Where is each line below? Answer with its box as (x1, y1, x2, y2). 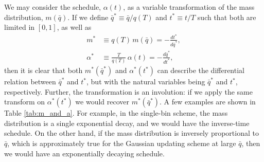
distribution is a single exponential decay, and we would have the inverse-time (4, 117, 250, 128)
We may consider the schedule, (4, 2, 101, 12)
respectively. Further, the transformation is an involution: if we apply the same (4, 86, 253, 97)
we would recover (75, 96, 129, 107)
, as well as (57, 22, 92, 32)
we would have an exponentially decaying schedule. (4, 148, 165, 158)
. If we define (67, 11, 109, 22)
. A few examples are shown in (160, 96, 256, 107)
